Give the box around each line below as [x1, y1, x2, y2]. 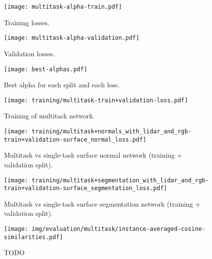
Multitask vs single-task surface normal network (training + [4, 150, 182, 160]
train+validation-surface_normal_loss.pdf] [4, 136, 147, 143]
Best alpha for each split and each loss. [4, 80, 120, 90]
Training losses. [4, 17, 49, 27]
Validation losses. [4, 48, 55, 58]
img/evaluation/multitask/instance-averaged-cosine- [32, 226, 206, 232]
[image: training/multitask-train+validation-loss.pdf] [4, 97, 188, 104]
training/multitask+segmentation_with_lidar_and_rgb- [32, 177, 209, 184]
